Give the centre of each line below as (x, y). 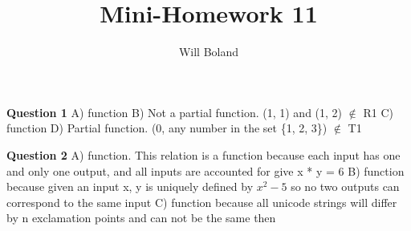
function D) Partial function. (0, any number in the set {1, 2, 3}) (167, 128)
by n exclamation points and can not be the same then (141, 218)
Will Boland (209, 52)
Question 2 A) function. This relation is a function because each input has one (203, 154)
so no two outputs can (345, 186)
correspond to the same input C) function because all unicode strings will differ (202, 202)
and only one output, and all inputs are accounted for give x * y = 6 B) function (205, 170)
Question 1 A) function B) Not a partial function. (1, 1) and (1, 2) (175, 112)
